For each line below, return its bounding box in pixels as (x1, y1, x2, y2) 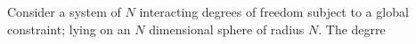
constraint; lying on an (7, 19, 131, 38)
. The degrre (318, 19, 386, 38)
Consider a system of (7, 3, 121, 20)
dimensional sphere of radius (149, 19, 305, 38)
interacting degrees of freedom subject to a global (139, 3, 409, 20)
